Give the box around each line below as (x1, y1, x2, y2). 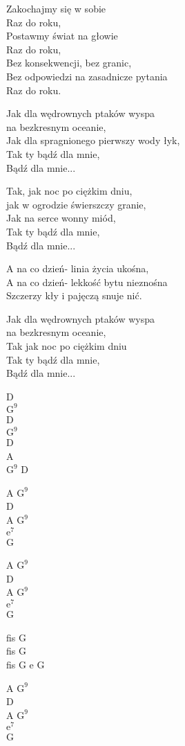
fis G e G (6, 657, 45, 671)
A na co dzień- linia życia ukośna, (6, 261, 149, 276)
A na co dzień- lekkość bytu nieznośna (6, 274, 168, 289)
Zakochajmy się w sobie (6, 1, 106, 15)
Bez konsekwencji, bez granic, (6, 55, 132, 70)
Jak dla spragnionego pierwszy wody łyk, (6, 133, 180, 148)
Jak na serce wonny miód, (6, 211, 116, 225)
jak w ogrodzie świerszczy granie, (6, 197, 146, 211)
